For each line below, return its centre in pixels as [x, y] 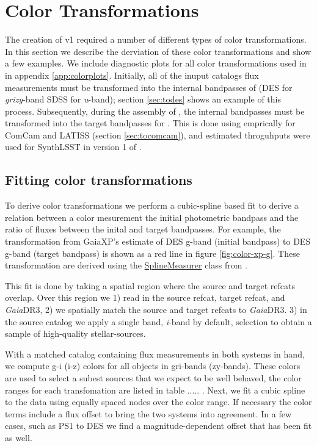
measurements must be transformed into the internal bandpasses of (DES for [149, 87]
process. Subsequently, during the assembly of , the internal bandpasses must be [155, 111]
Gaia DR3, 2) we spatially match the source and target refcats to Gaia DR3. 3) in [156, 310]
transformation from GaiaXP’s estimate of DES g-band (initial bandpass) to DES [158, 241]
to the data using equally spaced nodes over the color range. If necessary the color [158, 402]
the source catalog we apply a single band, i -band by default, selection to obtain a [158, 321]
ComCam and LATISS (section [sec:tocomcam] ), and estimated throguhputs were [158, 135]
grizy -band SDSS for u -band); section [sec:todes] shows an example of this [143, 99]
